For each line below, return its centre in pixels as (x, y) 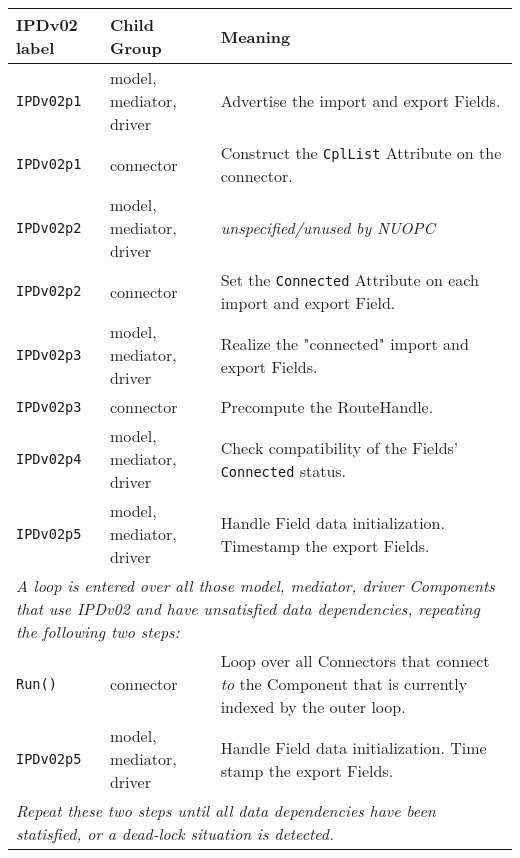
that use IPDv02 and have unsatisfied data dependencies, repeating (248, 608)
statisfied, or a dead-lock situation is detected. (175, 833)
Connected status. (283, 470)
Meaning (255, 36)
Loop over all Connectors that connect (355, 660)
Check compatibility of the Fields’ (339, 447)
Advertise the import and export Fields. (360, 100)
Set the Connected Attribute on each (349, 279)
